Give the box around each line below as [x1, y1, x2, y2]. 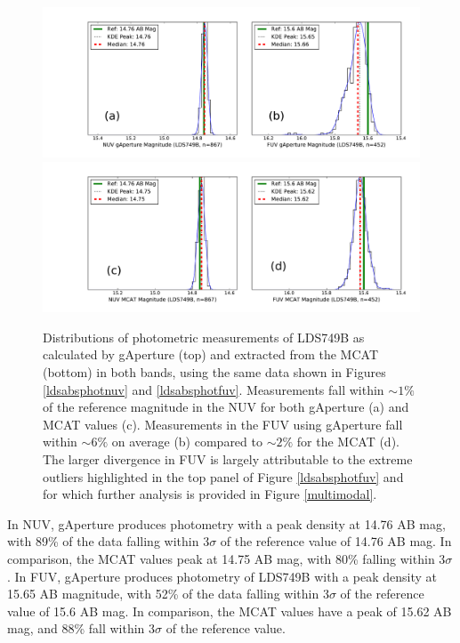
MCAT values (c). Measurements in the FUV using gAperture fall [43, 414, 403, 433]
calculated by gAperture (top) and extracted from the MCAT [43, 345, 379, 364]
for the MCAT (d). [296, 432, 399, 451]
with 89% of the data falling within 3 [7, 532, 210, 551]
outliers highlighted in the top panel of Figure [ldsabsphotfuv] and [43, 467, 404, 486]
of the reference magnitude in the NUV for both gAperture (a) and [43, 398, 409, 416]
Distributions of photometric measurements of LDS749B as [43, 327, 365, 346]
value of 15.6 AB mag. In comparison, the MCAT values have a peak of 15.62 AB [7, 601, 452, 620]
